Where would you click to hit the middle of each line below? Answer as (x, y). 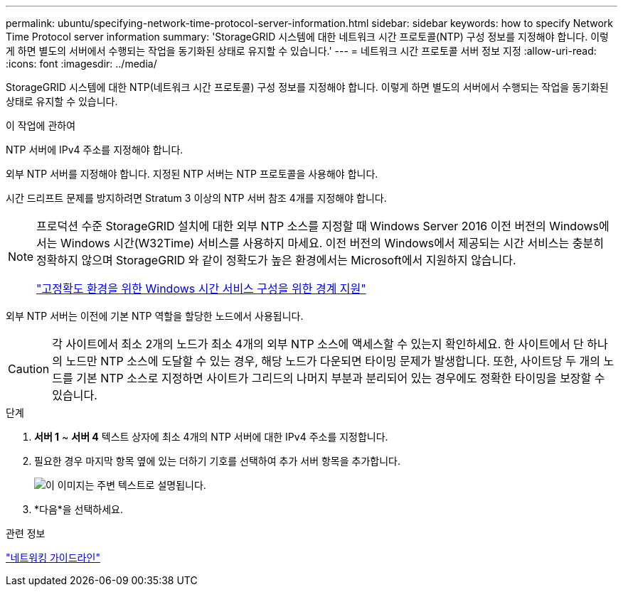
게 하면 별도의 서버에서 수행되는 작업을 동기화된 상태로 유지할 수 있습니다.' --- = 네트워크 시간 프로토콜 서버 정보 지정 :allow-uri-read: (301, 51)
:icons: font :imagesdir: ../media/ (81, 64)
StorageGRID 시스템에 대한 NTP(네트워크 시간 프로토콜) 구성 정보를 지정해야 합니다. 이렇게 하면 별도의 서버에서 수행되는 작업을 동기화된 (307, 87)
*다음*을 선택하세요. (79, 509)
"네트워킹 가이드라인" (53, 558)
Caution (29, 369)
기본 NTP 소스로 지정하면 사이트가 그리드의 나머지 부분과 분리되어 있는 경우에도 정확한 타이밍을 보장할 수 (341, 378)
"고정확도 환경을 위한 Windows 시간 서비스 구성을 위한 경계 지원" (201, 289)
